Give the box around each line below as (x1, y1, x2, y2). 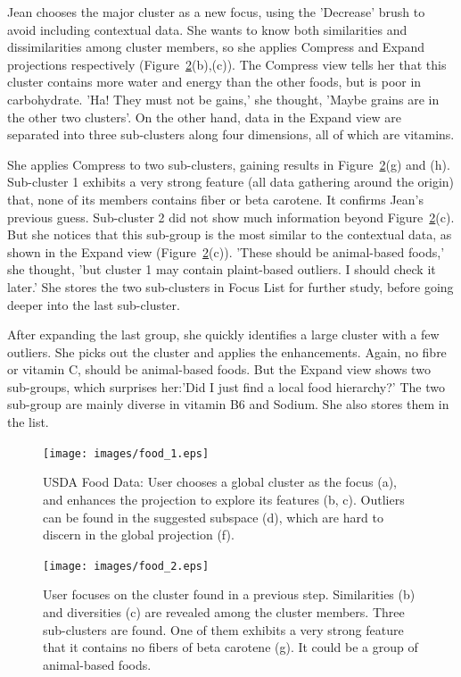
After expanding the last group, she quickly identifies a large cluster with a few (7, 325, 440, 344)
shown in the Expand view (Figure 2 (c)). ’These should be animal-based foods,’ (7, 242, 445, 261)
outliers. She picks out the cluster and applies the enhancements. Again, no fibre (7, 342, 447, 361)
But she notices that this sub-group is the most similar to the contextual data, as (7, 225, 452, 244)
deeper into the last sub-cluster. (7, 295, 180, 313)
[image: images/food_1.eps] (43, 447, 210, 460)
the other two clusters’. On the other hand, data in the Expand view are (7, 107, 401, 126)
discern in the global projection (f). (43, 525, 235, 544)
